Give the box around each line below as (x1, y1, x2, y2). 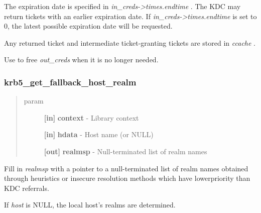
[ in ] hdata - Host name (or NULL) (44, 129, 154, 140)
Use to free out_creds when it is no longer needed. (4, 54, 159, 65)
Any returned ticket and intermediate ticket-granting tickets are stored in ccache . (4, 37, 256, 48)
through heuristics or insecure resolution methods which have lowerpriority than (4, 173, 250, 183)
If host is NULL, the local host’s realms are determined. (4, 199, 176, 210)
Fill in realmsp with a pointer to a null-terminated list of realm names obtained (4, 163, 248, 173)
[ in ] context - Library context (44, 112, 139, 123)
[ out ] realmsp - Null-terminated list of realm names (44, 146, 207, 156)
